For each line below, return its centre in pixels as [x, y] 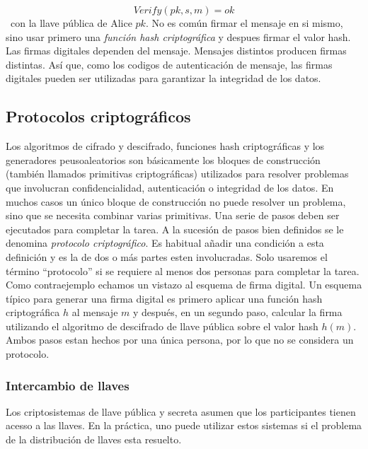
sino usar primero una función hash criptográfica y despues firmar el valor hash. [178, 36]
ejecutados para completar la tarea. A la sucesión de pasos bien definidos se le [175, 229]
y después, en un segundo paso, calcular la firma [237, 312]
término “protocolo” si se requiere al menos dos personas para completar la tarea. [183, 270]
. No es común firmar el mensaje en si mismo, [244, 23]
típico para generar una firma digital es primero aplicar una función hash [164, 298]
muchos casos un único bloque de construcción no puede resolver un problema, [176, 201]
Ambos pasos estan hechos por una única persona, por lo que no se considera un [180, 340]
